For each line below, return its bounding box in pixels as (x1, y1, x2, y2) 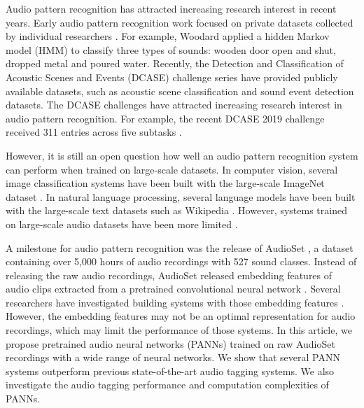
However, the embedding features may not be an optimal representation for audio (6, 309, 356, 323)
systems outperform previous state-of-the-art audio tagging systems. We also (6, 363, 335, 378)
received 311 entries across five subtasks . (6, 125, 182, 139)
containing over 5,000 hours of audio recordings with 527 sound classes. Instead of (6, 254, 357, 269)
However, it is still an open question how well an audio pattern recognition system (6, 148, 358, 162)
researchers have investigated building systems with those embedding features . (6, 295, 344, 309)
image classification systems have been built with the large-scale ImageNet (6, 176, 325, 190)
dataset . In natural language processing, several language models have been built (6, 189, 356, 204)
